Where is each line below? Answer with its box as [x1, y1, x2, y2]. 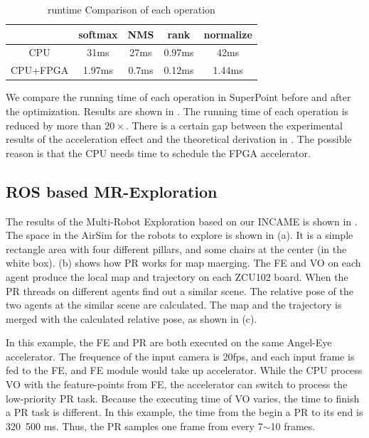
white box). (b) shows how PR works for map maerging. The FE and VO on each [6, 255, 361, 270]
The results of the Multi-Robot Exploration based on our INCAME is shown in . [6, 213, 358, 228]
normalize [203, 26, 252, 41]
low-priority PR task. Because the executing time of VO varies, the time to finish [6, 390, 360, 405]
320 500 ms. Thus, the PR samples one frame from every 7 [6, 418, 263, 433]
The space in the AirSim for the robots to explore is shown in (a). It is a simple [6, 228, 353, 242]
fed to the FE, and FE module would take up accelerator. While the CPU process [6, 363, 363, 378]
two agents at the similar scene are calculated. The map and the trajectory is [6, 297, 342, 312]
